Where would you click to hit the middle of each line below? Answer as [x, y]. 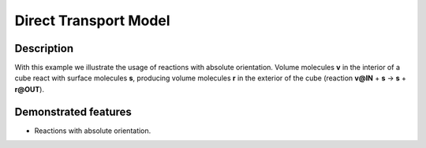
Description [44, 48]
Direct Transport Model [92, 20]
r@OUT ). [30, 89]
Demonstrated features [73, 111]
